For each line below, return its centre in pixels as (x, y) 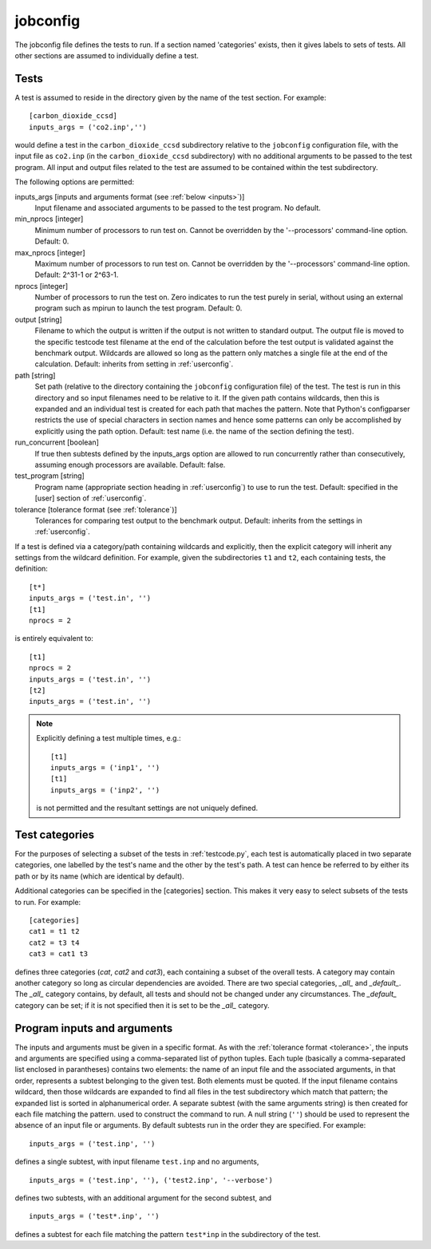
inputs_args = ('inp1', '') (105, 767)
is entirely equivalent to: (54, 638)
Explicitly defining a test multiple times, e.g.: (109, 738)
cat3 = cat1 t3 (59, 954)
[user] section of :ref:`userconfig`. (91, 498)
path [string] (35, 375)
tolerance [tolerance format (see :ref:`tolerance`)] (96, 509)
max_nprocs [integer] (50, 252)
